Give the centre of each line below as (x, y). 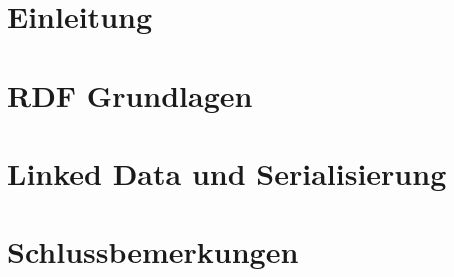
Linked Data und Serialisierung (227, 172)
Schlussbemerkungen (153, 251)
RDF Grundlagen (130, 94)
